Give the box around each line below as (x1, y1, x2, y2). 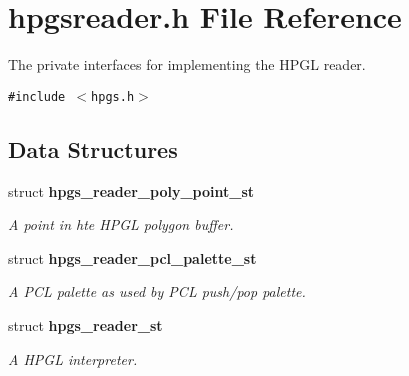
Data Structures (8, 133, 178, 164)
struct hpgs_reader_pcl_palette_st (8, 247, 257, 268)
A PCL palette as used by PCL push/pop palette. (8, 281, 306, 302)
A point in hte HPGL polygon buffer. (8, 214, 234, 235)
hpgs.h (91, 89, 135, 104)
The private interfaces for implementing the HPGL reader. (8, 54, 366, 75)
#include (8, 89, 66, 104)
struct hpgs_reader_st (8, 314, 163, 335)
